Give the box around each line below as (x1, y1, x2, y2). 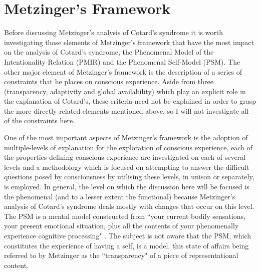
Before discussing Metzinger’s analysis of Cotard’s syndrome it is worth (4, 27, 223, 38)
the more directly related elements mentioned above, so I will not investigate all (4, 105, 249, 116)
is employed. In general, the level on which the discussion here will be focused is (4, 181, 249, 192)
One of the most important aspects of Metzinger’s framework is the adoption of (4, 132, 248, 143)
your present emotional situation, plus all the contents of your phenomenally (4, 220, 239, 231)
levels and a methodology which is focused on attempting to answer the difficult (4, 161, 249, 172)
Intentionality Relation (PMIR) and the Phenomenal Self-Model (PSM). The (4, 56, 240, 67)
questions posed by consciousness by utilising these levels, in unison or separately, (4, 171, 254, 182)
